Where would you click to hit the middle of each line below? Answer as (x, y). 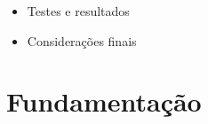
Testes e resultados (78, 11)
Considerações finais (82, 40)
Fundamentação (104, 101)
